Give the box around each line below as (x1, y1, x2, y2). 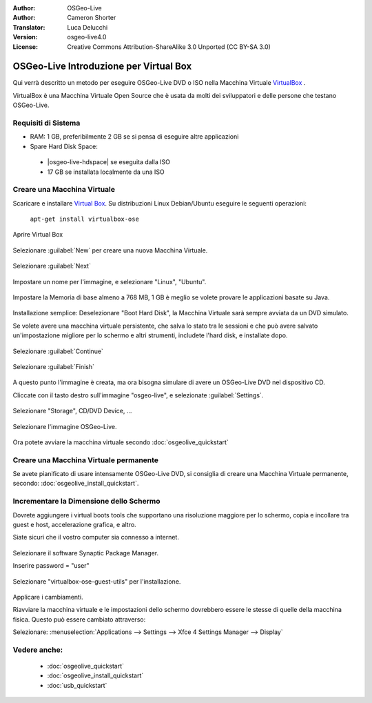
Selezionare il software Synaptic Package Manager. (12, 548, 159, 557)
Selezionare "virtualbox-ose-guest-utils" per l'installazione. (12, 577, 181, 586)
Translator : (12, 23, 45, 31)
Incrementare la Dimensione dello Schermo (12, 497, 161, 506)
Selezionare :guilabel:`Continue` (12, 347, 103, 355)
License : (12, 42, 38, 51)
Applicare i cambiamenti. (12, 593, 83, 601)
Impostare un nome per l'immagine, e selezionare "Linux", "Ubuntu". (12, 277, 207, 286)
